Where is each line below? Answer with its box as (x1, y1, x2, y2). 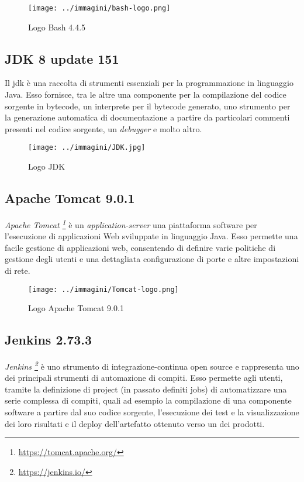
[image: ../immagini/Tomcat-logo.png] (28, 285, 179, 294)
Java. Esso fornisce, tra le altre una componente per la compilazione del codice (5, 88, 286, 101)
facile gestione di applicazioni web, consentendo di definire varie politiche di (5, 241, 276, 253)
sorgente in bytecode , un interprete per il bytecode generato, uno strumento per (5, 99, 291, 112)
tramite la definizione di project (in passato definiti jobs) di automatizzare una (5, 383, 287, 395)
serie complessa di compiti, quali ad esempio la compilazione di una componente (5, 394, 292, 407)
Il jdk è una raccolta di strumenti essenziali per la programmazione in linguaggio (5, 77, 293, 89)
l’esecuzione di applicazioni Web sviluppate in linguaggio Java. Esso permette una (5, 230, 298, 242)
